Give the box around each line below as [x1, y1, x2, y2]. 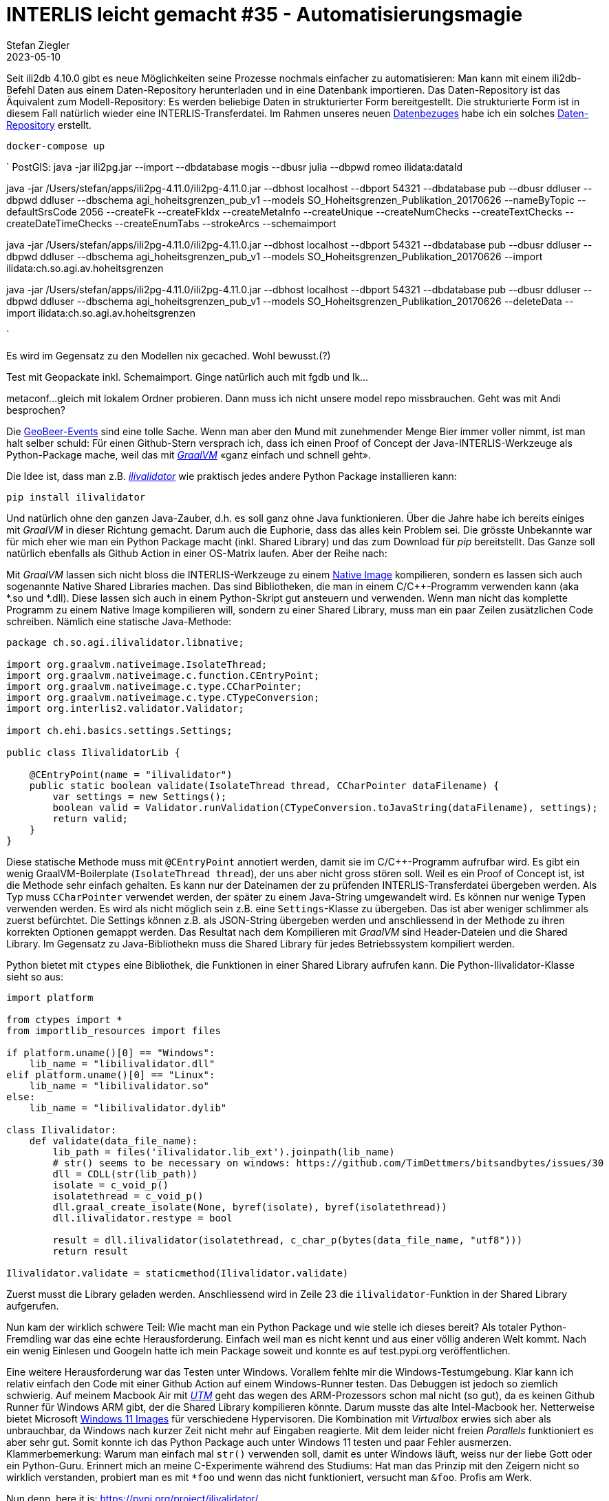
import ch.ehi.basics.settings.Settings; [6, 724, 233, 736]
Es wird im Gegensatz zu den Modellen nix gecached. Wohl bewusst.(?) [6, 349, 331, 361]
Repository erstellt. [6, 118, 92, 131]
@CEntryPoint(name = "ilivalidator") [29, 768, 233, 780]
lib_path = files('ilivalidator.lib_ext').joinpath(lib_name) [52, 1146, 395, 1157]
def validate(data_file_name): [29, 1135, 198, 1146]
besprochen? [6, 403, 65, 416]
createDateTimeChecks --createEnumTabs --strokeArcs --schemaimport [6, 217, 336, 229]
